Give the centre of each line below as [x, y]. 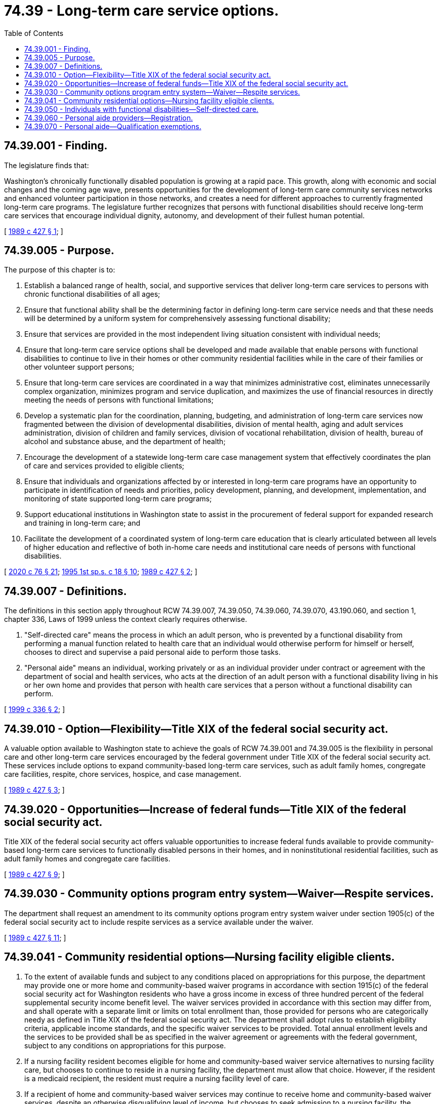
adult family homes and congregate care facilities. [87, 858]
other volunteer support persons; [79, 367]
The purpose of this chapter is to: [60, 270]
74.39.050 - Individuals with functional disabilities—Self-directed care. [141, 109]
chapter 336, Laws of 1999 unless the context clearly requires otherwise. [126, 619]
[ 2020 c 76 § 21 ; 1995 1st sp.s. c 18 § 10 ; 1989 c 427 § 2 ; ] [101, 572]
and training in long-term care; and [82, 523]
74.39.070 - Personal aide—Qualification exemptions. [113, 126]
